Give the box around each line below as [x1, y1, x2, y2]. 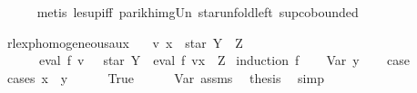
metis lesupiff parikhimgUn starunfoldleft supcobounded [36, 3, 359, 21]
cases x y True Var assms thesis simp [6, 68, 324, 87]
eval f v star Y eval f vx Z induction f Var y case [38, 51, 411, 70]
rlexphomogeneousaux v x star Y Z [6, 33, 243, 51]
